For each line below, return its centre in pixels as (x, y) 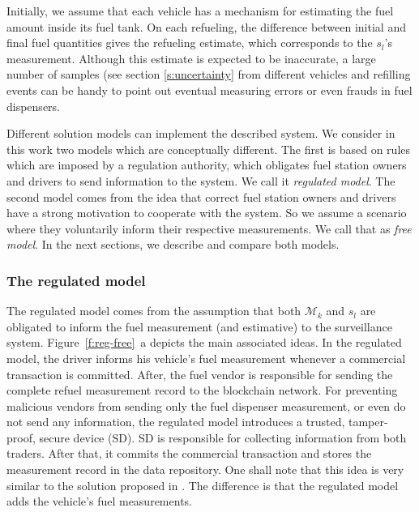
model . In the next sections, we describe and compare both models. (173, 244)
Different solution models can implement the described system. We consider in (201, 133)
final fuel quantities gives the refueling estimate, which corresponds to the (190, 43)
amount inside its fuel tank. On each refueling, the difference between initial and (206, 26)
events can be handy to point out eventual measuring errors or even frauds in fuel (209, 90)
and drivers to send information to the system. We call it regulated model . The (201, 180)
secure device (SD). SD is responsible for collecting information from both (223, 437)
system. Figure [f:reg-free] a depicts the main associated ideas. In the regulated (204, 342)
